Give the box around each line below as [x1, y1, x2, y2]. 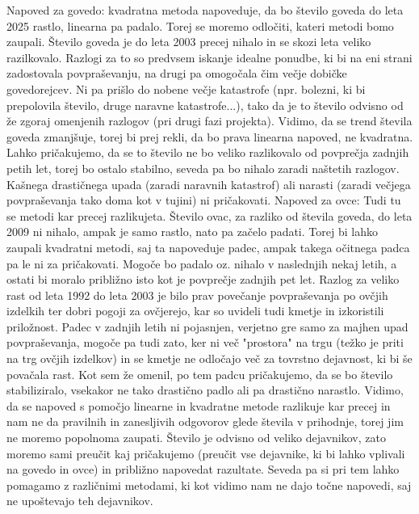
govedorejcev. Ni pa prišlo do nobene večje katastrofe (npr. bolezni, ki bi [6, 80, 366, 97]
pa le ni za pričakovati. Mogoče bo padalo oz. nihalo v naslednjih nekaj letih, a [6, 255, 397, 272]
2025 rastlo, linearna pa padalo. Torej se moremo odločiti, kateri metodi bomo [6, 17, 394, 34]
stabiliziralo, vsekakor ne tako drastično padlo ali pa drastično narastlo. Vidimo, [6, 381, 404, 398]
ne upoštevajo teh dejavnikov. [6, 492, 153, 509]
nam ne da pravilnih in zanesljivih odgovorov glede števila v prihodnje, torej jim [6, 413, 404, 430]
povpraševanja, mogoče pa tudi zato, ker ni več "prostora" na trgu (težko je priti [6, 334, 404, 351]
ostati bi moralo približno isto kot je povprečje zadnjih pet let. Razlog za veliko [6, 271, 400, 288]
